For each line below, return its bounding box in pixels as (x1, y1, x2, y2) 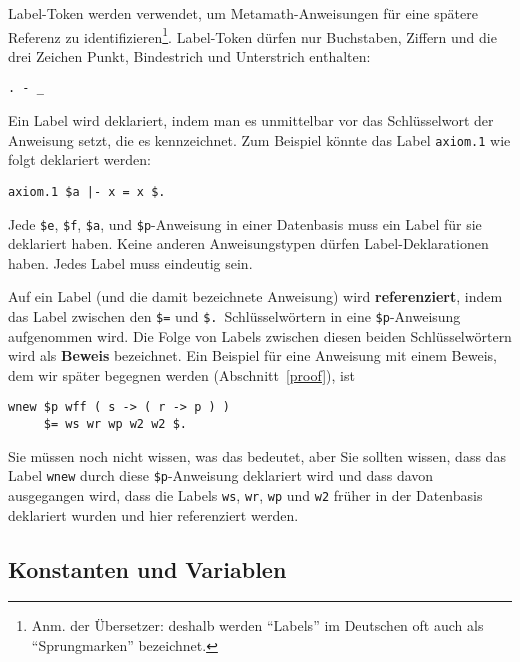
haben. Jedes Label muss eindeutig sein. (8, 252, 253, 273)
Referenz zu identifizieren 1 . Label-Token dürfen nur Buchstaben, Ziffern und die (8, 23, 497, 47)
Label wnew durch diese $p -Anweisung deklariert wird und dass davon (8, 465, 434, 486)
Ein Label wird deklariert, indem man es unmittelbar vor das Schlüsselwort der (8, 110, 494, 131)
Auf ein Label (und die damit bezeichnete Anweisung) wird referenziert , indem (8, 286, 503, 307)
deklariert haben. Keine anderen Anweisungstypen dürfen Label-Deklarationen (8, 233, 489, 254)
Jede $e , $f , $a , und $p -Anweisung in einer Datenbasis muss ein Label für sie (8, 213, 482, 234)
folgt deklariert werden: (8, 149, 151, 170)
